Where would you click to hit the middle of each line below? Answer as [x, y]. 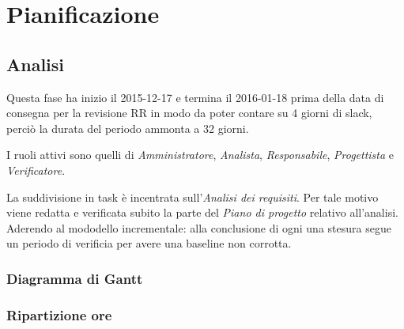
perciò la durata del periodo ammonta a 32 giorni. [128, 128]
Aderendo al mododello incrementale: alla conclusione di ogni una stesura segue [199, 227]
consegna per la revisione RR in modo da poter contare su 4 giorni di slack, [189, 113]
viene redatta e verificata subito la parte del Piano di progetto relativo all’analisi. [202, 212]
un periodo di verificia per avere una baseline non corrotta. [149, 243]
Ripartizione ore [59, 314]
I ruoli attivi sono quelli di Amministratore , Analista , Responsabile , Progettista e [200, 155]
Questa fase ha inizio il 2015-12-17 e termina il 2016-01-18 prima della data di [195, 97]
